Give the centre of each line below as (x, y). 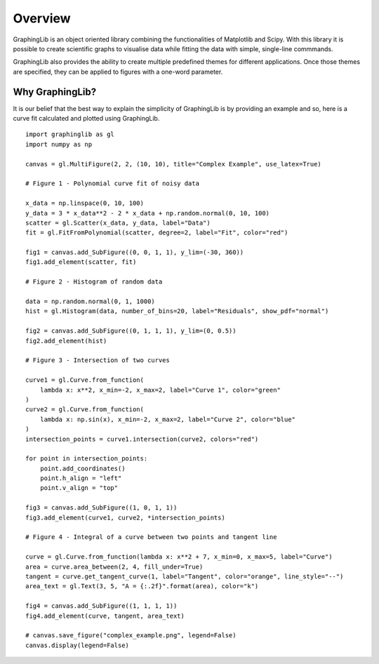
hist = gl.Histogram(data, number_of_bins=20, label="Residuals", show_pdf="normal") (177, 311)
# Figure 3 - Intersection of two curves (98, 360)
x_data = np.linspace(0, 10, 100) (85, 203)
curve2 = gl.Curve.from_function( (85, 410)
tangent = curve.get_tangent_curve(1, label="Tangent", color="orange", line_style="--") (185, 576)
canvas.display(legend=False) (78, 645)
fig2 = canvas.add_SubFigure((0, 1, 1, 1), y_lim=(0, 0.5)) (131, 331)
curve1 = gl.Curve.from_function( (85, 380)
